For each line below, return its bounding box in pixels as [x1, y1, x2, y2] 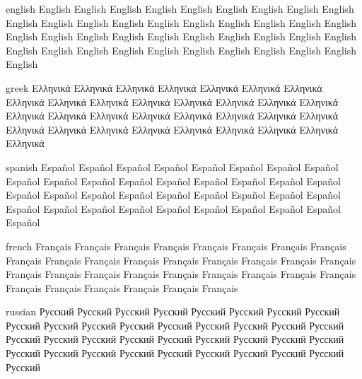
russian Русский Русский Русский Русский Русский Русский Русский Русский [6, 304, 340, 319]
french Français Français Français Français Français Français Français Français [6, 238, 346, 253]
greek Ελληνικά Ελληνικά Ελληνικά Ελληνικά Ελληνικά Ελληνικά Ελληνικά [6, 80, 322, 95]
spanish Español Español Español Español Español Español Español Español [6, 159, 339, 174]
